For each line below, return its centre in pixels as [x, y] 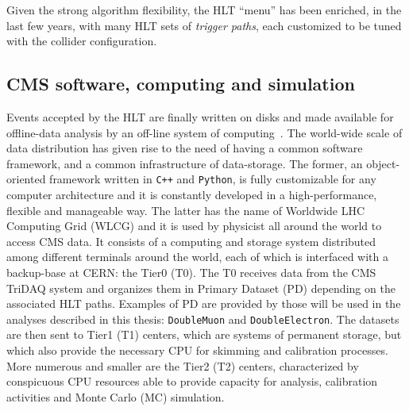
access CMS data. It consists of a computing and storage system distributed [191, 241]
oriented [26, 179]
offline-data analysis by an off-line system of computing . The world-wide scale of [204, 132]
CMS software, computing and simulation [181, 84]
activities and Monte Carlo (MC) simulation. [116, 396]
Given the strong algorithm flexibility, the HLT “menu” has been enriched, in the [204, 10]
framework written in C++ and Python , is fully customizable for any [213, 179]
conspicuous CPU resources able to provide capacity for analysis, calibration [192, 381]
